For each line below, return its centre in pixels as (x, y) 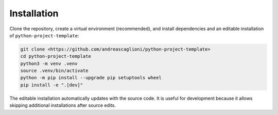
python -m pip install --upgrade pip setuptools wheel (91, 78)
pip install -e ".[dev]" (52, 85)
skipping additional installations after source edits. (63, 105)
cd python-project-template (56, 56)
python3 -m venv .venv (49, 63)
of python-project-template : (44, 35)
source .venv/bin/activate (54, 71)
